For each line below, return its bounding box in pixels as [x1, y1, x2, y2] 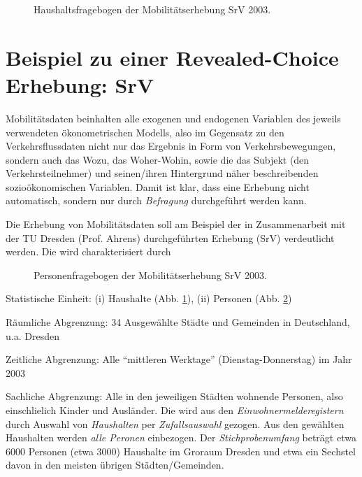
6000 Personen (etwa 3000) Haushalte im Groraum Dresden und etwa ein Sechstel [6, 443, 356, 458]
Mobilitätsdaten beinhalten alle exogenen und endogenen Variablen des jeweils [6, 111, 341, 125]
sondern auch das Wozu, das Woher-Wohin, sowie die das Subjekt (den [6, 152, 310, 166]
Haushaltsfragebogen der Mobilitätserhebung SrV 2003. [34, 2, 271, 16]
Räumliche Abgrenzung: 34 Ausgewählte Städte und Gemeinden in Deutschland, [6, 315, 350, 329]
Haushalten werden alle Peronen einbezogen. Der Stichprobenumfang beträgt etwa [6, 430, 356, 445]
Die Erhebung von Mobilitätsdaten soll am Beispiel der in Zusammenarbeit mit [6, 217, 346, 232]
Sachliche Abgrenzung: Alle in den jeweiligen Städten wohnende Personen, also [6, 389, 343, 404]
